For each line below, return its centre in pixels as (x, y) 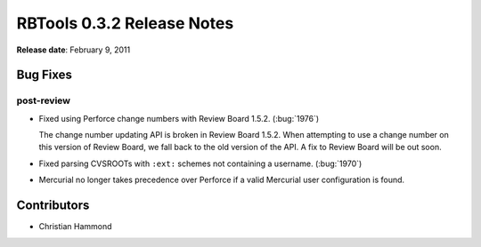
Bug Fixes (45, 75)
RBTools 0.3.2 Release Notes (125, 23)
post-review (44, 100)
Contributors (53, 206)
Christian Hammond (75, 227)
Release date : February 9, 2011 (73, 50)
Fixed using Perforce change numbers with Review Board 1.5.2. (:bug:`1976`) (179, 118)
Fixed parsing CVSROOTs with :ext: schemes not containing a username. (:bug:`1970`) (200, 163)
